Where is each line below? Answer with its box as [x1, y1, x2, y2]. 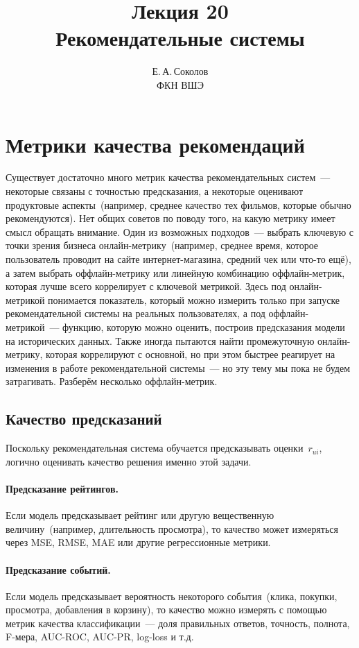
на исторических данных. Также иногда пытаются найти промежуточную [6, 333, 315, 348]
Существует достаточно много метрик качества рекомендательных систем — [6, 170, 331, 185]
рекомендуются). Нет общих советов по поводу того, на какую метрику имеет [6, 211, 335, 225]
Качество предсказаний [6, 408, 162, 429]
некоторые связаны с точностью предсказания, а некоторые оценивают [6, 184, 304, 198]
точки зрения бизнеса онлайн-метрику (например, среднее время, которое [6, 238, 319, 253]
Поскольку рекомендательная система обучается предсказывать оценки [6, 441, 304, 455]
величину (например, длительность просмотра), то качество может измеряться [6, 521, 339, 536]
